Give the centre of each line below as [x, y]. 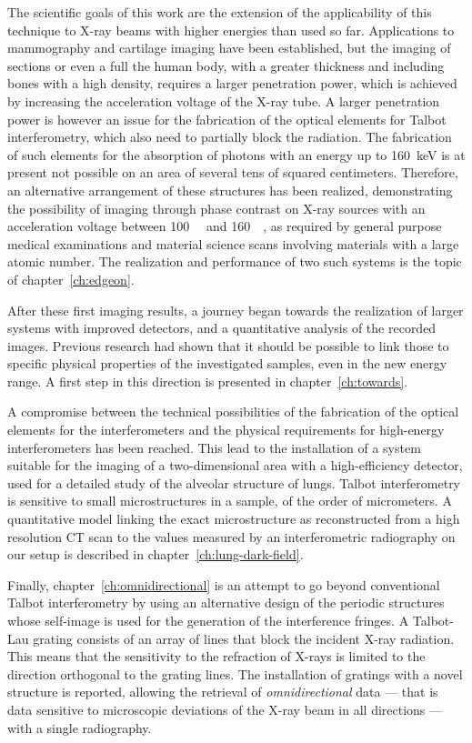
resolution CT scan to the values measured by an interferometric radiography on [231, 536]
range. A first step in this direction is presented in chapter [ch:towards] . [208, 381]
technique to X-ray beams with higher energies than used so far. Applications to [231, 30]
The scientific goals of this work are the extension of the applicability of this [220, 12]
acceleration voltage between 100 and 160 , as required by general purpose [225, 226]
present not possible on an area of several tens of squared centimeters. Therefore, [233, 172]
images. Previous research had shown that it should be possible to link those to [228, 345]
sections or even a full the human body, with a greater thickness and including [226, 65]
